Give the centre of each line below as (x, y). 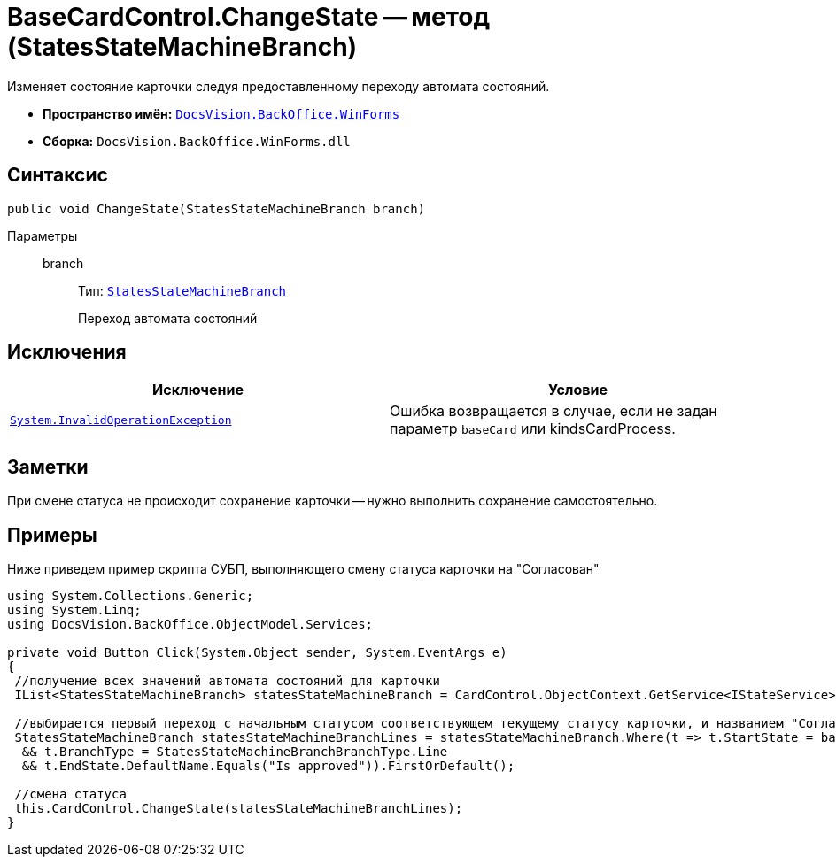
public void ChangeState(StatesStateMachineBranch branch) (217, 208)
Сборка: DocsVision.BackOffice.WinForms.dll (197, 141)
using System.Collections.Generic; (131, 596)
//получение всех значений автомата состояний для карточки (227, 681)
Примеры (52, 535)
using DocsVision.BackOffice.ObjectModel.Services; (190, 625)
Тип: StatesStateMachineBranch (182, 290)
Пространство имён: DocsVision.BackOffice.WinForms (221, 113)
